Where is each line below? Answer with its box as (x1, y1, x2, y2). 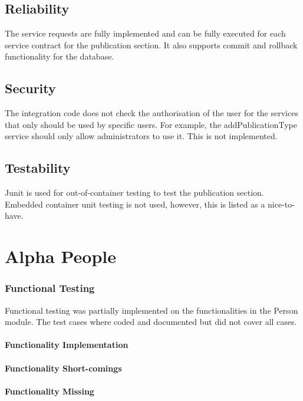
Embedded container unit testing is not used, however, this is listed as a (5, 198, 265, 210)
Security (5, 79, 56, 97)
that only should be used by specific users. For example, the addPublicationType (5, 118, 297, 130)
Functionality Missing (5, 384, 94, 397)
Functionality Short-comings (5, 361, 122, 374)
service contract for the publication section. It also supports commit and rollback (5, 38, 298, 51)
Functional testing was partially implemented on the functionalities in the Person (5, 304, 298, 316)
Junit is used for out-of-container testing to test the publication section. (5, 186, 264, 199)
